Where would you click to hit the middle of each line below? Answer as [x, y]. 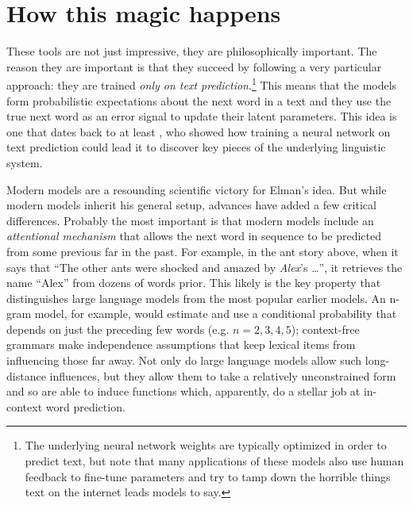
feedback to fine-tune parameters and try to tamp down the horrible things [208, 476]
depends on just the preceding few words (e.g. [118, 329]
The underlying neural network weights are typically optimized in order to [206, 445]
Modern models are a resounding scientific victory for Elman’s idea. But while [197, 189]
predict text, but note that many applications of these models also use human [214, 461]
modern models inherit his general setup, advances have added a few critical [191, 205]
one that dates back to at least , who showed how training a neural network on [199, 131]
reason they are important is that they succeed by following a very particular [194, 66]
